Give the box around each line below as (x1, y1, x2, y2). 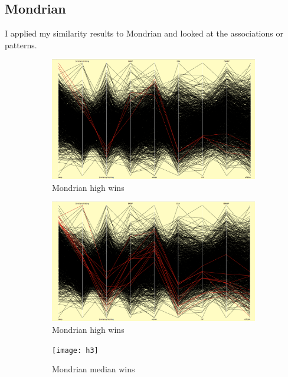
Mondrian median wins (52, 363, 135, 375)
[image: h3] (52, 346, 99, 355)
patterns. (5, 38, 37, 51)
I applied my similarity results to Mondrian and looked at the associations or (5, 27, 283, 39)
